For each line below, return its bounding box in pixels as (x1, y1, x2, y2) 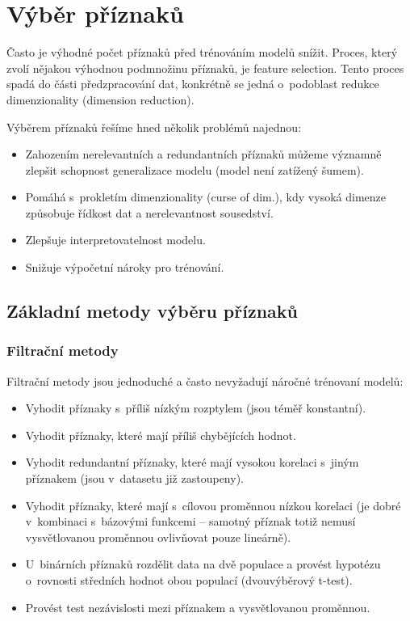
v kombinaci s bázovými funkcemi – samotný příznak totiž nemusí (25, 513, 356, 530)
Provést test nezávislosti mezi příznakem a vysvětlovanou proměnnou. (25, 598, 370, 615)
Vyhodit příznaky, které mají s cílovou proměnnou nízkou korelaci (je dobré (25, 496, 401, 513)
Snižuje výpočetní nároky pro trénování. (25, 259, 224, 276)
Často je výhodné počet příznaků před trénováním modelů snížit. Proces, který (6, 44, 398, 61)
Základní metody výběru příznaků (6, 298, 298, 323)
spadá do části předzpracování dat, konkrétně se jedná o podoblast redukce (6, 75, 379, 92)
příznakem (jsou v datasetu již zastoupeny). (25, 470, 244, 487)
